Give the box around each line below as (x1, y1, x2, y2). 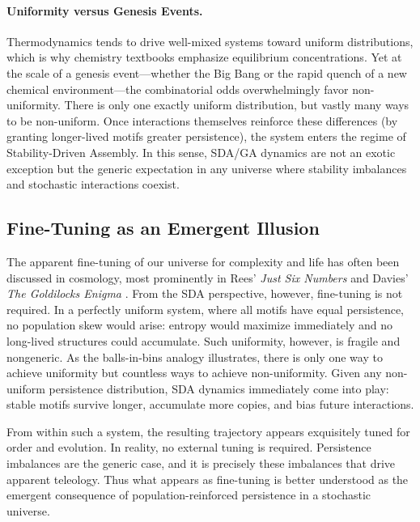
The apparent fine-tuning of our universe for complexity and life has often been (6, 253, 400, 269)
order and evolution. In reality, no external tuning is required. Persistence (6, 439, 371, 456)
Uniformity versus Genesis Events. (6, 2, 203, 19)
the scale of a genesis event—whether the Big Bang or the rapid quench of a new (6, 64, 407, 81)
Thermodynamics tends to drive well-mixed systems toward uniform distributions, (6, 32, 414, 49)
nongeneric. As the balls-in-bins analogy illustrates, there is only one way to (6, 348, 383, 365)
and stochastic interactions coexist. (6, 176, 180, 193)
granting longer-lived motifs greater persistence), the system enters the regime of (6, 128, 406, 145)
